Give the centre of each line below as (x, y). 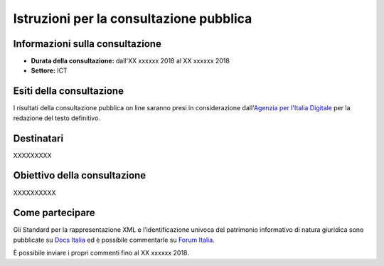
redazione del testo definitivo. (57, 118)
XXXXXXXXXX (34, 193)
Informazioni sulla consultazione (87, 44)
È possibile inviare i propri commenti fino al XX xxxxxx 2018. (101, 253)
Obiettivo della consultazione (80, 175)
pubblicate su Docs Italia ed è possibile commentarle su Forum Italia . (114, 240)
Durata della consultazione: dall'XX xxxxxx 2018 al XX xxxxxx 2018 (130, 61)
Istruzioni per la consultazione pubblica (133, 18)
